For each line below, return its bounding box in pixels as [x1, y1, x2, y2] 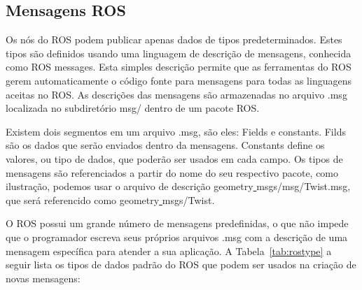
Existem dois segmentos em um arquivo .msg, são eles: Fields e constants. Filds [6, 124, 346, 138]
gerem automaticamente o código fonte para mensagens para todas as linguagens [6, 73, 351, 87]
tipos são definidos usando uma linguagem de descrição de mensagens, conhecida [6, 45, 351, 60]
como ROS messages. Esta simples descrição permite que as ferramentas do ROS [6, 59, 351, 74]
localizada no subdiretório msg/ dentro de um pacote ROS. [6, 101, 260, 115]
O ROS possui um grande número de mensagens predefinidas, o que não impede [6, 216, 349, 231]
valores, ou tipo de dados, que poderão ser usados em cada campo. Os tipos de [6, 151, 343, 166]
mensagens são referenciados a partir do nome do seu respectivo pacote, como [6, 165, 339, 180]
